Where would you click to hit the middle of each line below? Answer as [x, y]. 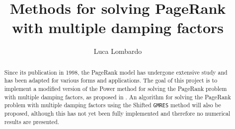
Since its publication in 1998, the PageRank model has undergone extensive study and [116, 72]
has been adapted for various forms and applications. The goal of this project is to [111, 80]
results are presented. [32, 122]
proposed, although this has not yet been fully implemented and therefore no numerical [117, 113]
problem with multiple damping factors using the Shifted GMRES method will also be [113, 105]
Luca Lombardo [118, 51]
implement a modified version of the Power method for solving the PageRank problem [116, 89]
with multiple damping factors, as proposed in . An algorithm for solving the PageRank [117, 97]
